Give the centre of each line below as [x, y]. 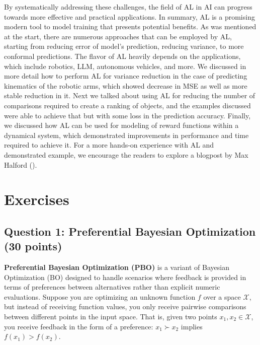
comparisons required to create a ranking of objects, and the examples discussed [127, 105]
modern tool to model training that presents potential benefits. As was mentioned [130, 26]
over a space [222, 296]
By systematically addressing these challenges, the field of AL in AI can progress [128, 7]
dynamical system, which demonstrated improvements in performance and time [126, 135]
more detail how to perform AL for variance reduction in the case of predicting [126, 76]
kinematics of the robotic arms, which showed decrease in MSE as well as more [126, 85]
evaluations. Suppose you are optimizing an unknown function [100, 296]
